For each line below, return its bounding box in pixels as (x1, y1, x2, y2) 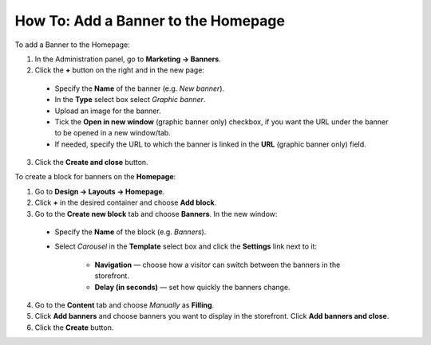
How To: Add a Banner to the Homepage (14, 12, 285, 29)
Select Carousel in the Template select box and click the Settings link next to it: (54, 241, 318, 251)
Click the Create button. (34, 323, 114, 332)
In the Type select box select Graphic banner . (54, 95, 206, 104)
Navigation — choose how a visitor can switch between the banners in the (94, 260, 341, 269)
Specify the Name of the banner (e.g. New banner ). (54, 84, 225, 93)
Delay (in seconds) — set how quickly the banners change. (94, 282, 291, 292)
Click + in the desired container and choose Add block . (34, 198, 217, 207)
